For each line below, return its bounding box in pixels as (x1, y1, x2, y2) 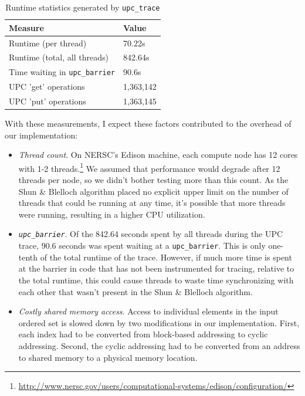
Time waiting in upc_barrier (9, 66, 116, 78)
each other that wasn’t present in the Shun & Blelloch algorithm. (18, 285, 253, 297)
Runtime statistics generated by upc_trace (5, 1, 160, 13)
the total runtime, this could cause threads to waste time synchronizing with (18, 273, 294, 286)
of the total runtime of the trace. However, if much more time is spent (40, 251, 292, 263)
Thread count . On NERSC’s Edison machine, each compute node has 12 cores (18, 148, 298, 161)
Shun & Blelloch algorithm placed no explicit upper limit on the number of (18, 185, 289, 197)
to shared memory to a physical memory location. (18, 351, 198, 363)
